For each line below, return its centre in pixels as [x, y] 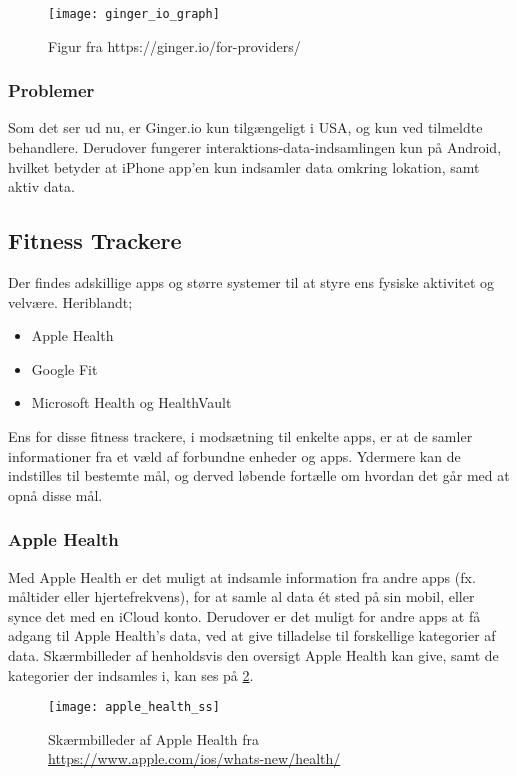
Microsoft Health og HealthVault [131, 402]
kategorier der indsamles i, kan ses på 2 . [131, 674]
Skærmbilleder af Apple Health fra [153, 738]
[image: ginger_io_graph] [134, 14]
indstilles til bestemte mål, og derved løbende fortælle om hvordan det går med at [259, 475]
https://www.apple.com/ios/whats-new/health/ [194, 758]
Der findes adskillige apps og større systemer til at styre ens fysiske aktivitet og [251, 282]
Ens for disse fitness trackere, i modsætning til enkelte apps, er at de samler [240, 436]
